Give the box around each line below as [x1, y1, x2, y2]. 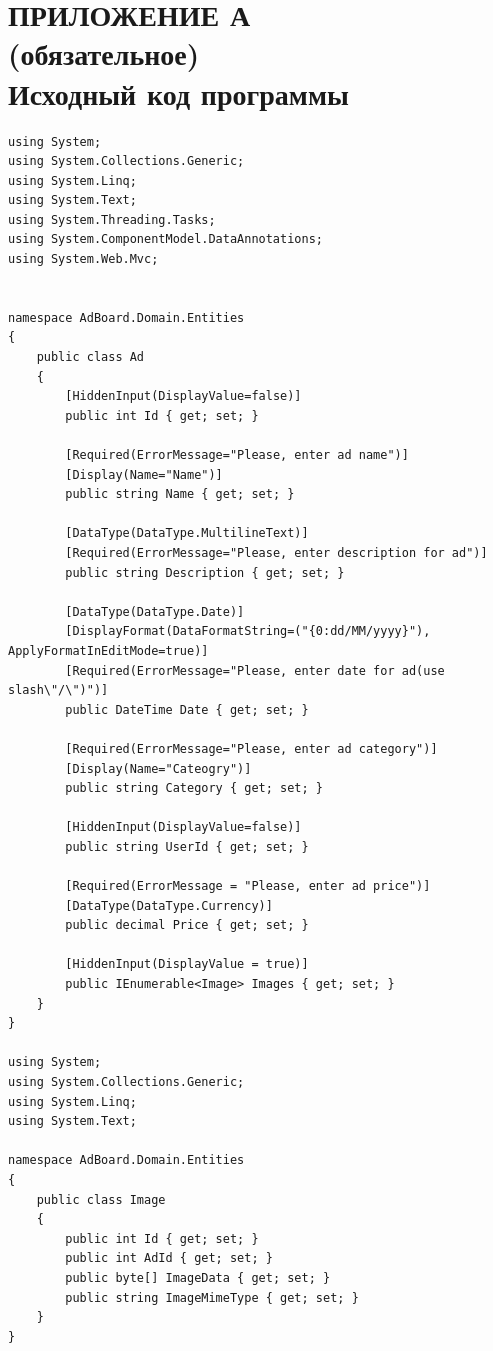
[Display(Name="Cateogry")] [65, 761, 252, 776]
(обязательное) [8, 33, 200, 74]
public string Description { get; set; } [65, 565, 345, 580]
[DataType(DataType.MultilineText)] [65, 526, 309, 541]
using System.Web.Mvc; [8, 252, 159, 267]
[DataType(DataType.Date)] [65, 604, 245, 619]
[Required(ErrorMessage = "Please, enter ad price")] [65, 879, 431, 894]
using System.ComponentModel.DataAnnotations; [8, 232, 323, 247]
